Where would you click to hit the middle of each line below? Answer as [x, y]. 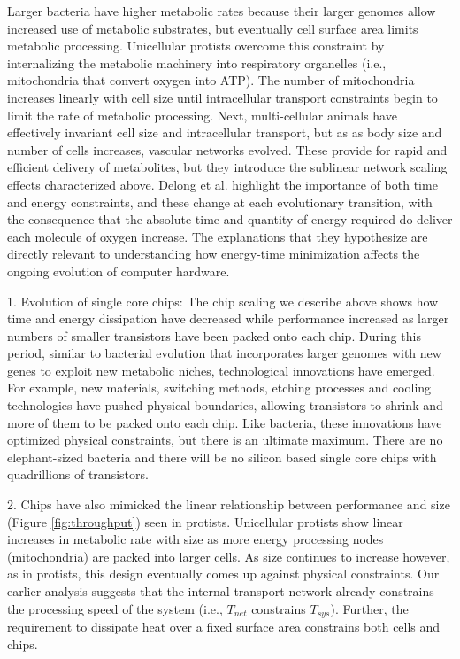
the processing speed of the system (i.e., [115, 608]
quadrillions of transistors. [78, 474]
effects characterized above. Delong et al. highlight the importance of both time [222, 184]
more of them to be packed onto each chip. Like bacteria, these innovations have [225, 422]
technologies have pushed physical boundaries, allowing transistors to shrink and [225, 405]
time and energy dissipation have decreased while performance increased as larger [228, 318]
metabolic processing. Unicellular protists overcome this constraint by [196, 46]
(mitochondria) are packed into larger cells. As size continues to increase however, [229, 556]
